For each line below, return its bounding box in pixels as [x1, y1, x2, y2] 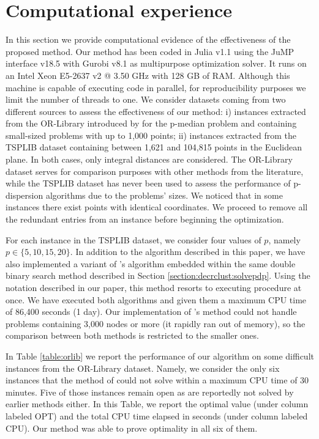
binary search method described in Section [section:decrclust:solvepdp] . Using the [6, 269, 310, 282]
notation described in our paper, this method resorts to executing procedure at [6, 281, 302, 293]
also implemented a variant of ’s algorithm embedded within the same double [6, 257, 296, 270]
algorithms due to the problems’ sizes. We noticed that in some [45, 188, 283, 201]
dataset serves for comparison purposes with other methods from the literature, [6, 164, 304, 177]
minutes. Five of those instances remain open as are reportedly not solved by [6, 385, 294, 398]
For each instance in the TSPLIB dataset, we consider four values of [6, 233, 261, 246]
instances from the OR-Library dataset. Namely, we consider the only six [6, 361, 280, 374]
